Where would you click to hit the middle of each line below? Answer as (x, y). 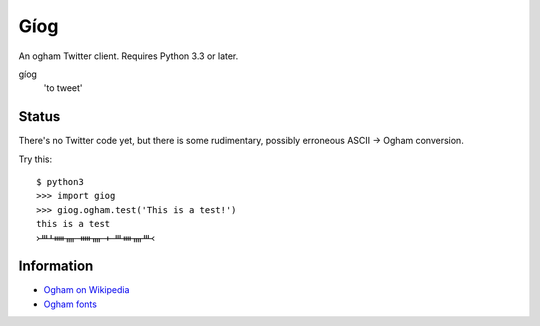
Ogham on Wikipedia (86, 290)
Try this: (35, 159)
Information (56, 266)
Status (39, 116)
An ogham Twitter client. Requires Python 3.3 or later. (128, 56)
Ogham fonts (70, 304)
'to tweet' (63, 88)
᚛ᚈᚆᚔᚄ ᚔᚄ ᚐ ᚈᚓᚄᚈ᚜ (95, 238)
